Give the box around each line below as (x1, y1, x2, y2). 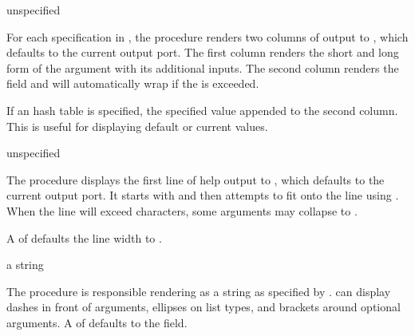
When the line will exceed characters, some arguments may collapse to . (6, 202, 358, 219)
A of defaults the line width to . (6, 229, 162, 246)
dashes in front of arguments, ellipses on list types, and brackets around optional (6, 298, 401, 315)
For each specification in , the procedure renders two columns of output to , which (6, 28, 409, 45)
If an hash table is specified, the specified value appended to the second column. (6, 101, 398, 118)
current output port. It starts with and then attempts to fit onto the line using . (6, 187, 399, 204)
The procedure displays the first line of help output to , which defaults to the (6, 171, 385, 188)
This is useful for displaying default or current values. (6, 117, 268, 134)
